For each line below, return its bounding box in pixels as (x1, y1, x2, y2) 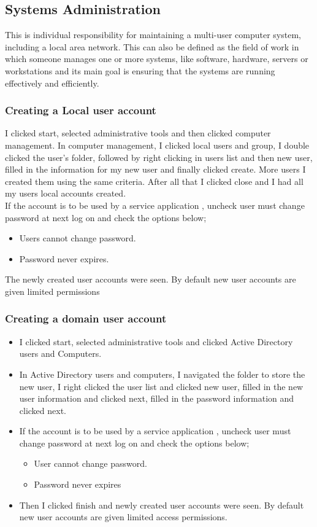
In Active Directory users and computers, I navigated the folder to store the (19, 367, 305, 380)
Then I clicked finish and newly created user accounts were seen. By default (19, 498, 304, 511)
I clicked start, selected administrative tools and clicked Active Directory (19, 335, 293, 348)
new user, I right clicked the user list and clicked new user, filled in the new (19, 380, 304, 392)
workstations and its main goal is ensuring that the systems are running (5, 64, 275, 77)
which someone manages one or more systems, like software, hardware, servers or (5, 52, 308, 65)
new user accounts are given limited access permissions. (19, 510, 227, 523)
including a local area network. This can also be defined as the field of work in (5, 40, 299, 53)
